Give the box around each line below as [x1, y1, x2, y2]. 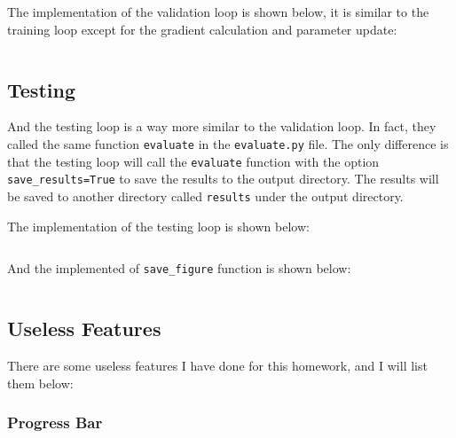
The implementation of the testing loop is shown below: [7, 216, 310, 235]
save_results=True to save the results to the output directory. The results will [7, 169, 439, 188]
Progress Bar [7, 411, 103, 434]
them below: [7, 373, 74, 392]
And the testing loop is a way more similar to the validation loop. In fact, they [7, 117, 436, 136]
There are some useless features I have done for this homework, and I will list [7, 356, 428, 375]
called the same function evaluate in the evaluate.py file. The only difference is [7, 134, 449, 153]
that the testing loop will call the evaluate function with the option [7, 152, 380, 170]
